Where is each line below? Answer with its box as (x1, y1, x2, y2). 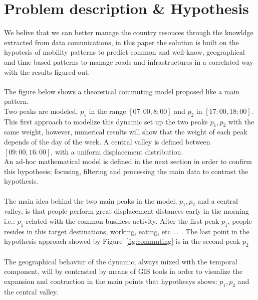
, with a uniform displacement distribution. (51, 146, 183, 157)
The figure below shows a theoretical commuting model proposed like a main (4, 86, 240, 96)
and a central (197, 195, 238, 206)
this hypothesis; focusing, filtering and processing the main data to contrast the (4, 166, 248, 176)
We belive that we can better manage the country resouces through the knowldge (4, 27, 253, 38)
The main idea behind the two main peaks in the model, (4, 195, 177, 206)
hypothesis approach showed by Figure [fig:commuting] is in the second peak (4, 236, 240, 246)
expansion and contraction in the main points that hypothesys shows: (4, 275, 217, 286)
